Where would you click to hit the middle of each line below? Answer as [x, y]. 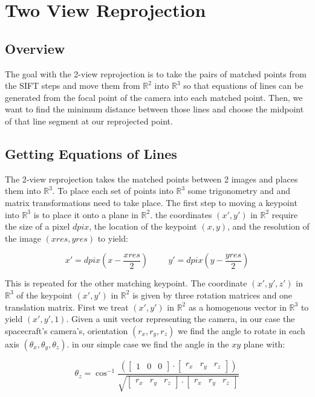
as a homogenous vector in [237, 307]
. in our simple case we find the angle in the [148, 344]
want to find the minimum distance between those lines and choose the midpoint [154, 109]
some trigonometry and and [239, 191]
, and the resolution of [268, 226]
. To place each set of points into [113, 191]
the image [23, 238]
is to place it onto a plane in [86, 214]
